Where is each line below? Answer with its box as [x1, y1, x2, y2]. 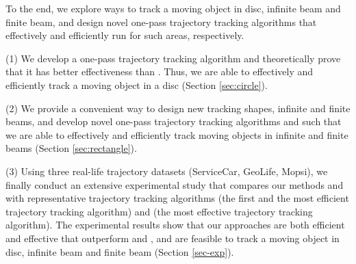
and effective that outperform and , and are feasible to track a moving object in [5, 230, 340, 245]
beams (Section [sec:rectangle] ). [5, 141, 137, 155]
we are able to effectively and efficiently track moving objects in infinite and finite [5, 127, 348, 142]
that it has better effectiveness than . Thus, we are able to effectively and [5, 64, 314, 79]
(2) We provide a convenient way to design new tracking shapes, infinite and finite [5, 101, 351, 115]
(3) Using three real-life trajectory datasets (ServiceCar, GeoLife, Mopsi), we [5, 163, 328, 178]
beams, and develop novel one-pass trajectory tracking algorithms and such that [5, 114, 342, 129]
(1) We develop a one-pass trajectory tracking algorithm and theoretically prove [5, 51, 341, 65]
